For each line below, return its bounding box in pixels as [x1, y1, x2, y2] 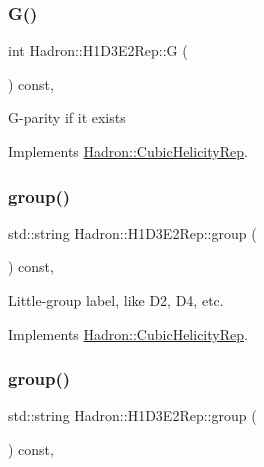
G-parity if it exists [8, 107, 126, 128]
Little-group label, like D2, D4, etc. [8, 290, 224, 310]
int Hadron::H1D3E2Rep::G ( [8, 40, 188, 61]
